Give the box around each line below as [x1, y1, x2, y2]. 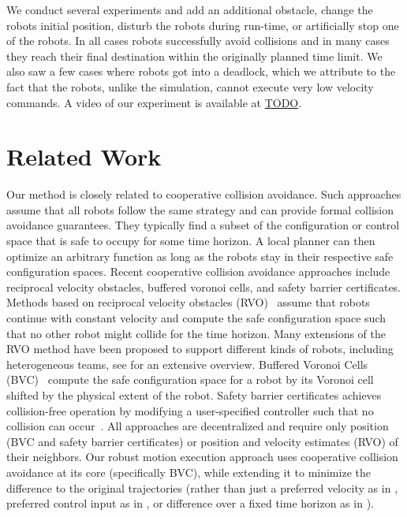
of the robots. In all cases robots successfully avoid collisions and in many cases [6, 32, 390, 49]
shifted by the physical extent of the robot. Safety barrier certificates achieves [6, 387, 382, 403]
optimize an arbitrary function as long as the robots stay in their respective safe [6, 247, 394, 264]
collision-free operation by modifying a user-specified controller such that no [6, 402, 374, 418]
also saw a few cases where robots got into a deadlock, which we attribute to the [6, 63, 396, 80]
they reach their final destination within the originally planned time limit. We [6, 47, 383, 64]
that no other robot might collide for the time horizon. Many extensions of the [6, 325, 386, 341]
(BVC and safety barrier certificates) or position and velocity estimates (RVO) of [6, 433, 398, 449]
